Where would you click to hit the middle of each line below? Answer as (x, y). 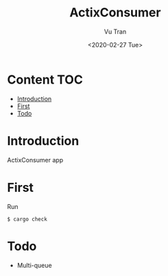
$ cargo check (27, 219)
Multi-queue (35, 265)
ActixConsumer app (35, 160)
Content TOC (45, 79)
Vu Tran (115, 32)
